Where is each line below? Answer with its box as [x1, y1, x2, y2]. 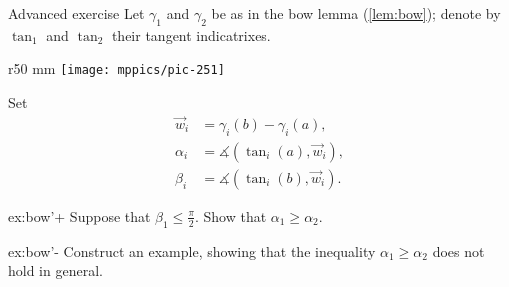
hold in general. [8, 260, 103, 281]
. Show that [194, 205, 267, 226]
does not [432, 240, 485, 261]
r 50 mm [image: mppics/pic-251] [8, 58, 225, 79]
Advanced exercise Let [8, 3, 145, 23]
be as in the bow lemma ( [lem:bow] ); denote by [211, 3, 501, 23]
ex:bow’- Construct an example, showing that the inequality [8, 240, 376, 261]
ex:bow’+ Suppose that [8, 205, 151, 226]
